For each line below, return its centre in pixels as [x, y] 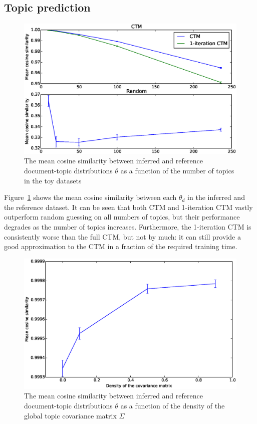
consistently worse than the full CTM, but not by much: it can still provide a [122, 236]
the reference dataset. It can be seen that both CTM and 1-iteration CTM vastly [128, 207]
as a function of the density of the [173, 405]
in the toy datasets [53, 180]
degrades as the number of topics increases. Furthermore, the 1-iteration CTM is [128, 226]
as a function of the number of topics [177, 170]
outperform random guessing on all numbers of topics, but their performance [122, 217]
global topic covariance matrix [70, 415]
